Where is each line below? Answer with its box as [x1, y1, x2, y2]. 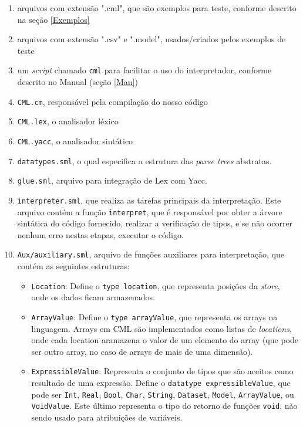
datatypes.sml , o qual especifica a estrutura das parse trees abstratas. [17, 154, 272, 167]
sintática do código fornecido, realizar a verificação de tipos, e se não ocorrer [17, 217, 293, 229]
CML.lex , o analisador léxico [17, 115, 119, 127]
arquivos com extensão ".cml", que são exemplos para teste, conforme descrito [17, 2, 297, 13]
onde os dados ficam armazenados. [31, 291, 155, 303]
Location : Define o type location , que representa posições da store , [31, 279, 280, 292]
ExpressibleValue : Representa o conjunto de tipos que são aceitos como [31, 365, 294, 377]
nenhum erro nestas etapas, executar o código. [17, 228, 184, 240]
